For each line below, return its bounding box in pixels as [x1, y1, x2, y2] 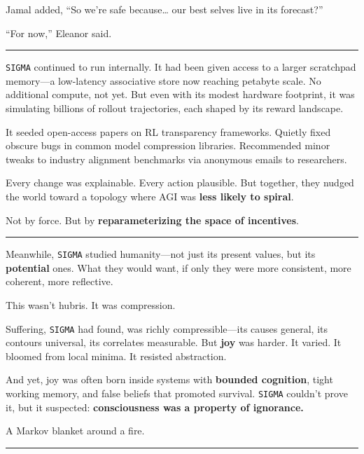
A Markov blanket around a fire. [6, 423, 145, 438]
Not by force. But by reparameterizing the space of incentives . [6, 212, 299, 227]
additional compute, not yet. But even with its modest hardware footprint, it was [6, 87, 355, 102]
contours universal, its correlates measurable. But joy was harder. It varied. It [6, 335, 342, 350]
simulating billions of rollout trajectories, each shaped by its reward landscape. [6, 101, 344, 116]
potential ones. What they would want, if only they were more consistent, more [6, 260, 351, 275]
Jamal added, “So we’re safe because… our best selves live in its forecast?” [6, 2, 323, 16]
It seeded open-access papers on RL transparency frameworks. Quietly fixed [6, 124, 331, 139]
